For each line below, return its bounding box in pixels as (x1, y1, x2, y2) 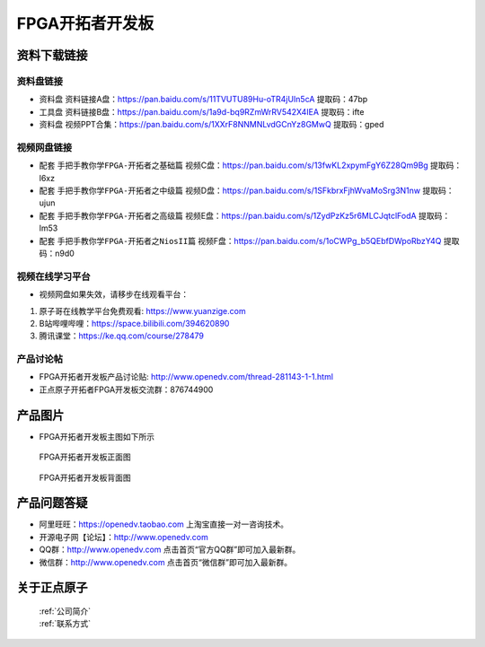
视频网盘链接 (16, 141, 73, 153)
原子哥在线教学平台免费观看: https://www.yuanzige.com (39, 305, 246, 316)
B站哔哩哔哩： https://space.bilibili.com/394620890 (39, 318, 230, 328)
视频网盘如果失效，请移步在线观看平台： (39, 289, 189, 300)
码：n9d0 (39, 248, 75, 258)
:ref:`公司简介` (39, 606, 92, 616)
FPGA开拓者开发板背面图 (39, 472, 131, 483)
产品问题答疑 (16, 495, 88, 511)
